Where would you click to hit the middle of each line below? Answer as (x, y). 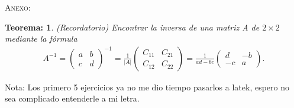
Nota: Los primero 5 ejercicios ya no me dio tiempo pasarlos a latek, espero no (147, 87)
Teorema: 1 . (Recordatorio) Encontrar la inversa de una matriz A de (132, 27)
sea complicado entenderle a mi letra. (72, 98)
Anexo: (18, 7)
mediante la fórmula (41, 38)
